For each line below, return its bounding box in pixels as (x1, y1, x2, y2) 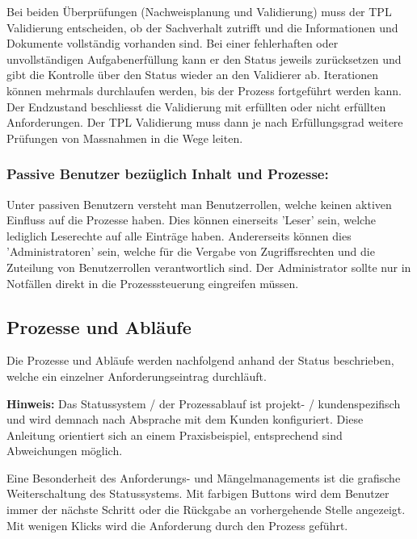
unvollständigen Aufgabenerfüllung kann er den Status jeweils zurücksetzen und (6, 50, 402, 67)
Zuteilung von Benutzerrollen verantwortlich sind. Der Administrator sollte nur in (6, 258, 411, 275)
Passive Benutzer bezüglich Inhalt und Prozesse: (6, 164, 329, 184)
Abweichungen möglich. (6, 442, 123, 459)
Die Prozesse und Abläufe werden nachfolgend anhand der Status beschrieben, (6, 352, 394, 369)
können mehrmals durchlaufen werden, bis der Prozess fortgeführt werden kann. (6, 81, 402, 98)
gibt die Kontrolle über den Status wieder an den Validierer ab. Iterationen (6, 66, 379, 83)
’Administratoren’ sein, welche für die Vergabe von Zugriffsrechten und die (6, 243, 375, 260)
